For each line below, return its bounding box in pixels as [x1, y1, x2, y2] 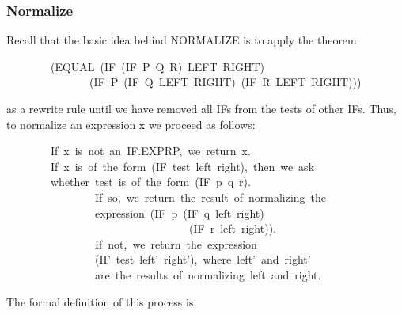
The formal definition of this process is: [6, 293, 197, 309]
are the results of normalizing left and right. [94, 266, 321, 283]
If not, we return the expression [94, 235, 257, 252]
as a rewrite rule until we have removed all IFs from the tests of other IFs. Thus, [6, 101, 396, 116]
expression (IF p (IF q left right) [94, 204, 264, 221]
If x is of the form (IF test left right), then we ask [50, 157, 315, 174]
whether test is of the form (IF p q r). [50, 173, 251, 190]
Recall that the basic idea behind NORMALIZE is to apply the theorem [6, 32, 357, 48]
